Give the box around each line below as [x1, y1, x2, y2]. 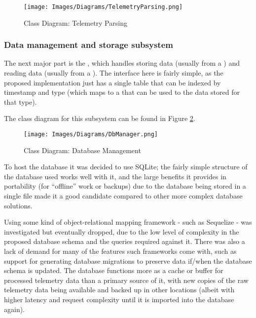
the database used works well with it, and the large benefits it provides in [4, 171, 226, 181]
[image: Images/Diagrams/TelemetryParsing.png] [24, 3, 183, 10]
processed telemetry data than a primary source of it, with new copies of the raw [4, 275, 249, 285]
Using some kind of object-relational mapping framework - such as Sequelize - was [4, 217, 252, 227]
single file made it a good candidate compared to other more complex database [4, 191, 243, 201]
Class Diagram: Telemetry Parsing [24, 17, 127, 28]
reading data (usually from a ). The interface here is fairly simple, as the [4, 68, 223, 78]
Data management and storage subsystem [4, 39, 173, 51]
